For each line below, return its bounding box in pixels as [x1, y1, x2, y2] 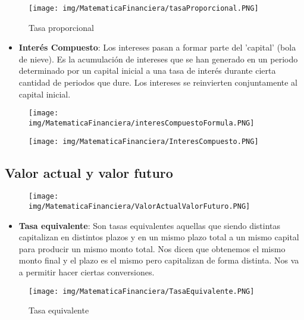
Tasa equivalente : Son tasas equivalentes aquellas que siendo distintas [18, 219, 281, 231]
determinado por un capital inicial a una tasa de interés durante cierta [18, 64, 276, 77]
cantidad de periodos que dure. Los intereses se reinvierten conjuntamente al [18, 76, 297, 89]
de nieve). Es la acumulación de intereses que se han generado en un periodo [18, 52, 298, 65]
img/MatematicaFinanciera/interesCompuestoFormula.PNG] [29, 118, 255, 127]
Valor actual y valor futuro [5, 163, 173, 181]
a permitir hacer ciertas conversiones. [18, 266, 155, 278]
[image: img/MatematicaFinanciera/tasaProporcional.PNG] [29, 4, 259, 12]
